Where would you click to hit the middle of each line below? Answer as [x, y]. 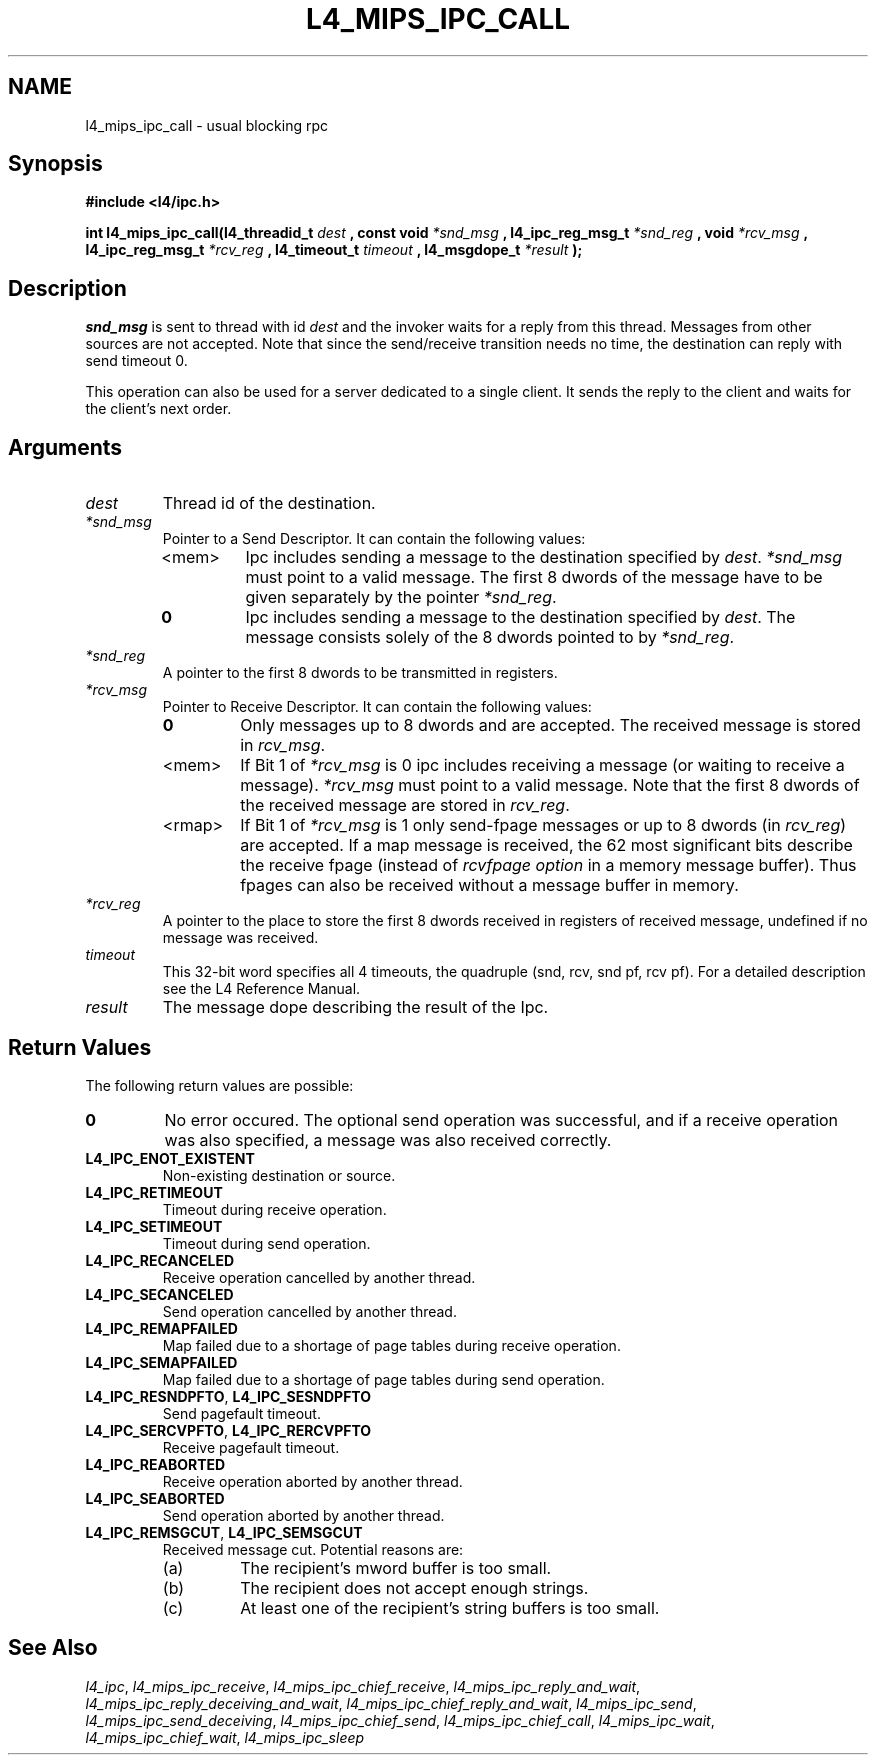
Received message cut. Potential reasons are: [313, 1549]
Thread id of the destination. [269, 503]
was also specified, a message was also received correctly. [388, 1139]
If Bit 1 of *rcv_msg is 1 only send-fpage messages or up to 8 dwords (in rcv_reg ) [543, 825]
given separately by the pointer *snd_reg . [401, 597]
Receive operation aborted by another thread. [312, 1481]
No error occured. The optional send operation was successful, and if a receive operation [501, 1119]
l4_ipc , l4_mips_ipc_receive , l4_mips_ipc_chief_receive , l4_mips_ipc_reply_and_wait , [363, 1686]
